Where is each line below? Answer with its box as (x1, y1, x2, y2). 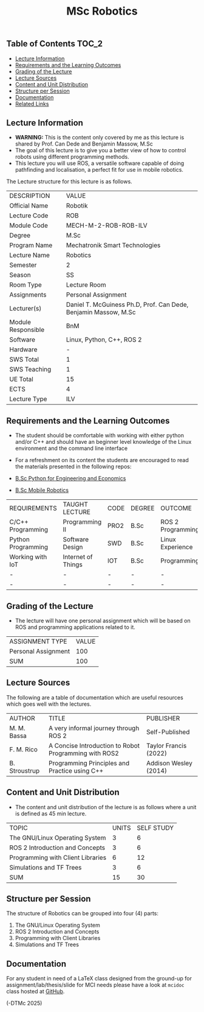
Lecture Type (9, 395, 47, 403)
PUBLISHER (146, 714, 180, 722)
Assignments (9, 290, 47, 299)
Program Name (9, 241, 53, 250)
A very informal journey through (48, 723, 140, 732)
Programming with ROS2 (48, 749, 120, 757)
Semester (9, 261, 37, 269)
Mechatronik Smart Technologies (66, 241, 161, 250)
